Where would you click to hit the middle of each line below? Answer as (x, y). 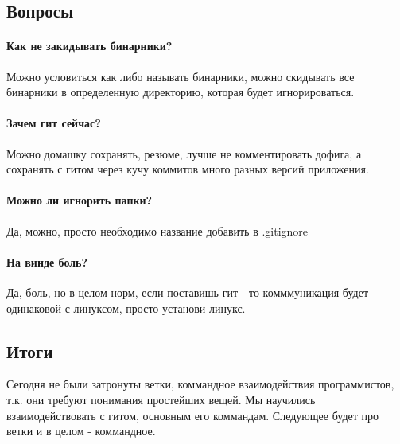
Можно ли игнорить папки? (80, 200)
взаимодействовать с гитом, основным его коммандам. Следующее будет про (192, 415)
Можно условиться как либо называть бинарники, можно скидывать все (181, 76)
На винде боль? (47, 261)
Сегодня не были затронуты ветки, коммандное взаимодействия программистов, (200, 384)
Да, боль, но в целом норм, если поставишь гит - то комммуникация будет (188, 292)
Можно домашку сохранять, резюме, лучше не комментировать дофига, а (184, 153)
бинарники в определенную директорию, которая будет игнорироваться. (181, 92)
